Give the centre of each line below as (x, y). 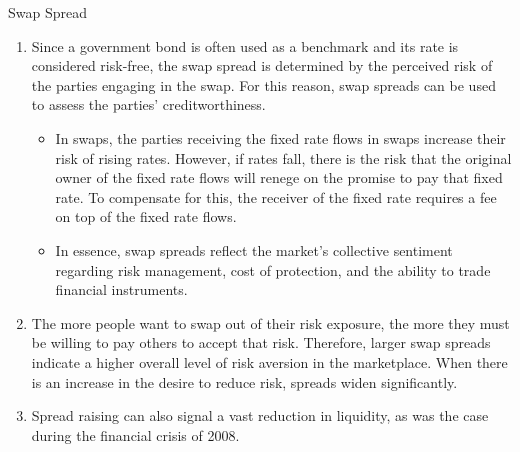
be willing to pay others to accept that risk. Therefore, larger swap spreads (261, 342)
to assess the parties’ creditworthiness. (148, 104)
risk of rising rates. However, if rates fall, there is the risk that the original (283, 157)
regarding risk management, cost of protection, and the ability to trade (273, 269)
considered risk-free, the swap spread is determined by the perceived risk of (262, 65)
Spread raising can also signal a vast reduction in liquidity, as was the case (260, 415)
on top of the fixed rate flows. (146, 216)
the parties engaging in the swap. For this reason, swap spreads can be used (263, 84)
